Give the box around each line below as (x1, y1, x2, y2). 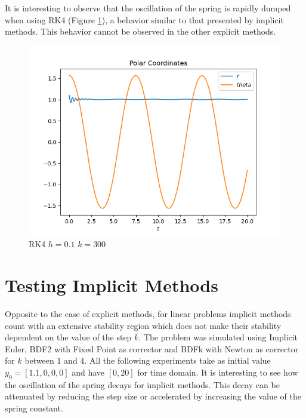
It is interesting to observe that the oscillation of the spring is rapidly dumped (5, 2, 291, 14)
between (24, 354, 54, 367)
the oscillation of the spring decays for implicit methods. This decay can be (5, 378, 280, 391)
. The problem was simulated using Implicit (138, 331, 298, 343)
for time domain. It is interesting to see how (137, 366, 298, 379)
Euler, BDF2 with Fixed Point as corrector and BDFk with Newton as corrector (5, 342, 299, 355)
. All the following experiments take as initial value (84, 354, 271, 367)
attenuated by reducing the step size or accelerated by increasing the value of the (5, 390, 301, 402)
